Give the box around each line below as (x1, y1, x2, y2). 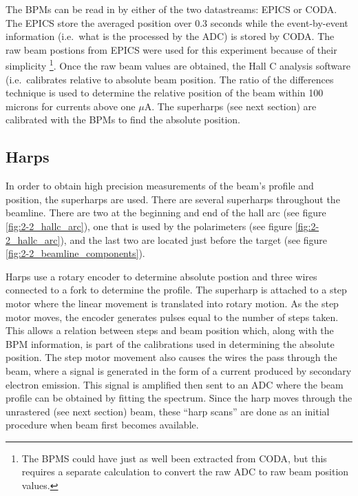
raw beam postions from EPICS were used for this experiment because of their (6, 42, 337, 56)
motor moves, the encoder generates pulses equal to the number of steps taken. (6, 309, 339, 324)
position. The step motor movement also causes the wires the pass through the (6, 350, 337, 364)
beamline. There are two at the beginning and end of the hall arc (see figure (6, 205, 326, 220)
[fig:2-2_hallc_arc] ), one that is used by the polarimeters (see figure (6, 218, 293, 233)
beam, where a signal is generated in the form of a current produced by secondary (6, 363, 352, 378)
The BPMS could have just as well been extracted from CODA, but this (21, 451, 327, 465)
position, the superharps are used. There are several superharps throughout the (6, 192, 340, 206)
